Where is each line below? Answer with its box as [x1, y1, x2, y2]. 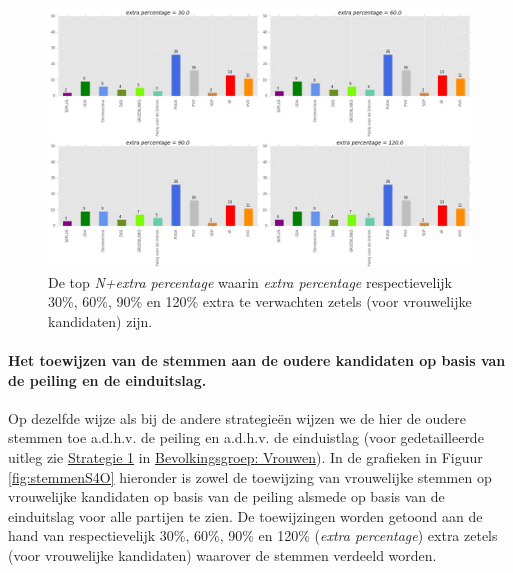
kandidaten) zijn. [48, 310, 153, 331]
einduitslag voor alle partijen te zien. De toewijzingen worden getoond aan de [8, 505, 483, 526]
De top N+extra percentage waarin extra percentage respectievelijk [48, 271, 453, 292]
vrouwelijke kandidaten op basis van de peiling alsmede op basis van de [8, 486, 445, 507]
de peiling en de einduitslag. [8, 369, 207, 390]
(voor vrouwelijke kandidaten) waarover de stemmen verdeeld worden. [8, 544, 437, 565]
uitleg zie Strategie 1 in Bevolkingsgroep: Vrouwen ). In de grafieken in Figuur [8, 446, 483, 467]
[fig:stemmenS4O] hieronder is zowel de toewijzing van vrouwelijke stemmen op [8, 466, 492, 487]
